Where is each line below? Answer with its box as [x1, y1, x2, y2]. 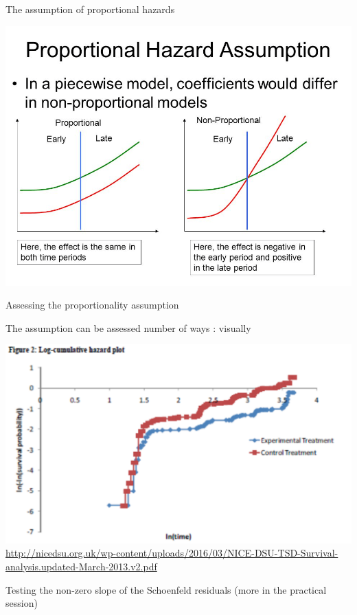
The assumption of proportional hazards [5, 2, 175, 16]
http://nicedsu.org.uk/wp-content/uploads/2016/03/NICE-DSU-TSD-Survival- [5, 546, 338, 560]
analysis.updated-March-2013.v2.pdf [5, 559, 157, 573]
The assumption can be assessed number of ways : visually [5, 320, 251, 335]
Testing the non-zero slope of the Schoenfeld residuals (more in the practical [5, 582, 327, 596]
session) [5, 596, 38, 610]
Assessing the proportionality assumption [5, 298, 179, 312]
